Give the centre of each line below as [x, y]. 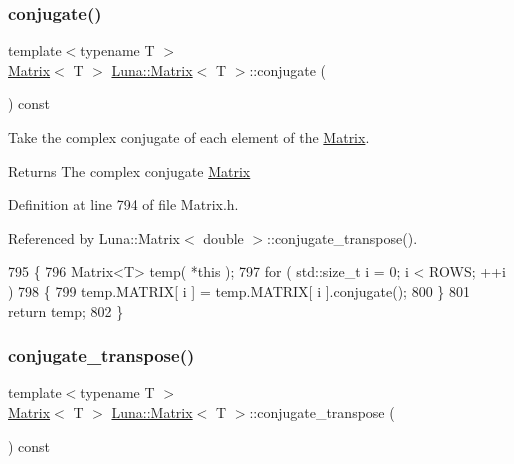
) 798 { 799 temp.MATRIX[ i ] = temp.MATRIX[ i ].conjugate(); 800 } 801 [239, 290]
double [223, 237]
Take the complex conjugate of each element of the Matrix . [189, 137]
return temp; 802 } [66, 310]
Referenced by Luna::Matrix [94, 237]
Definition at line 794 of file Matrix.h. [123, 204]
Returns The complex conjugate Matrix [129, 170]
